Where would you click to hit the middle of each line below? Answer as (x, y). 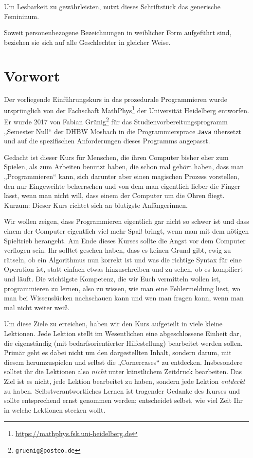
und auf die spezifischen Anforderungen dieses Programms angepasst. (107, 141)
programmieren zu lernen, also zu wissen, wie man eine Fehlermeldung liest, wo (122, 288)
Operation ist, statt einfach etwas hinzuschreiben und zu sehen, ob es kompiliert (123, 269)
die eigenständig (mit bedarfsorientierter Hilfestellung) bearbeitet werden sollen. (123, 343)
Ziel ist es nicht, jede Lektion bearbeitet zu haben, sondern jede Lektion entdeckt (125, 381)
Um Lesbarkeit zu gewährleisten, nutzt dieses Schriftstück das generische (112, 6)
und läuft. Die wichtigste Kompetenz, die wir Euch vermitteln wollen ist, (112, 278)
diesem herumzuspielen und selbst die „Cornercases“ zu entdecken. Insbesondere (123, 362)
